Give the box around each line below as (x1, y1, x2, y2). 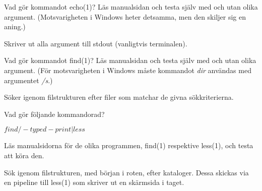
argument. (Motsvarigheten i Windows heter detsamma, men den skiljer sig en (4, 11, 246, 22)
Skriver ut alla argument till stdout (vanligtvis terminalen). (4, 38, 187, 48)
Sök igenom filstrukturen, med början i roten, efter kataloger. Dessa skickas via (4, 167, 249, 177)
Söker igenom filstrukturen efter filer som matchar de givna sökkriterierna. (4, 92, 234, 102)
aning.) (4, 21, 26, 32)
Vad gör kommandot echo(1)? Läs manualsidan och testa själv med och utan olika (4, 2, 258, 12)
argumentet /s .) (4, 75, 53, 85)
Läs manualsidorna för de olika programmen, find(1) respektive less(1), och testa (4, 140, 253, 151)
